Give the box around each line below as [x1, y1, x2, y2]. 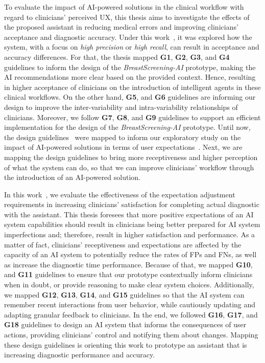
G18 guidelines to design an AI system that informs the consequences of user [4, 319, 247, 330]
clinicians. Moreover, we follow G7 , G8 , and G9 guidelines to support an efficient [4, 111, 261, 122]
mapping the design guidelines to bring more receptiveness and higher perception [4, 151, 258, 162]
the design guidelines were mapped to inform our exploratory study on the [4, 131, 241, 142]
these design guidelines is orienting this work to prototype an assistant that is [4, 339, 247, 350]
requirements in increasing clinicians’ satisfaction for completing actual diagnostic [4, 199, 259, 210]
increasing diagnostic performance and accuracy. [4, 349, 155, 360]
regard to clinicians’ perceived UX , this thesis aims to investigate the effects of [4, 11, 250, 22]
